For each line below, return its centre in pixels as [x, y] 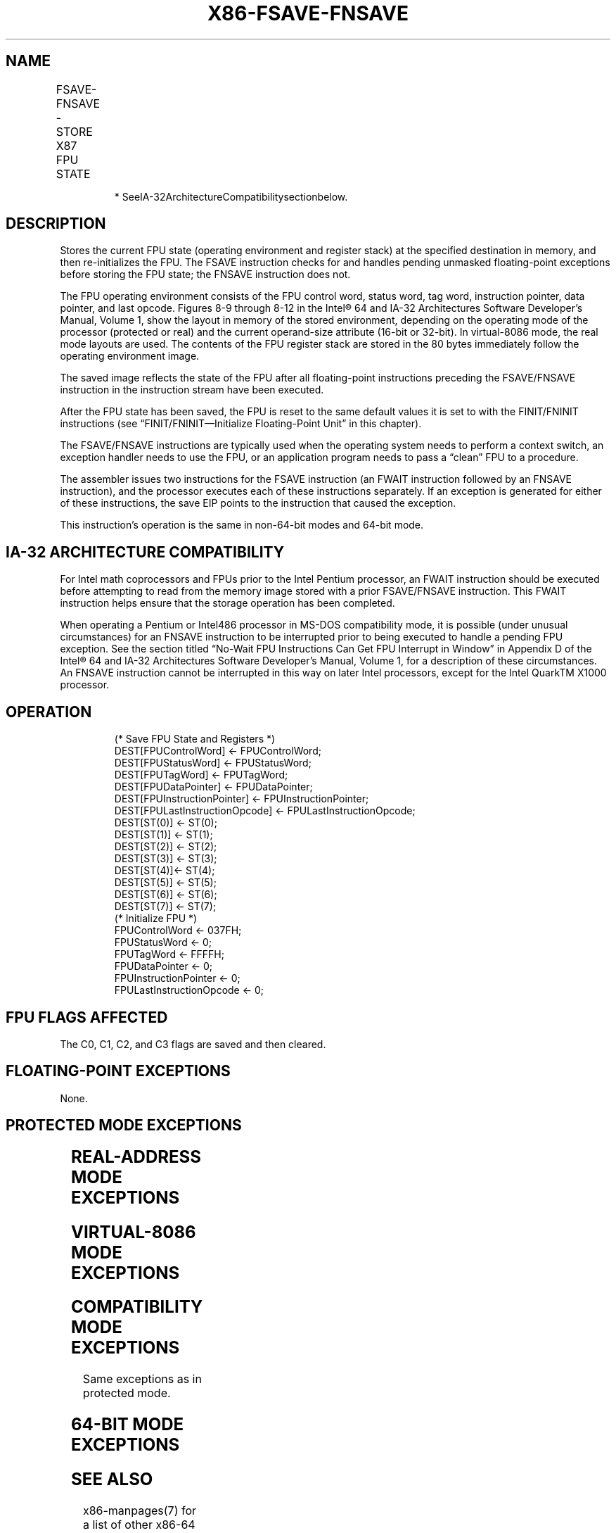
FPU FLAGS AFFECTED [87, 1017]
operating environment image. [130, 356]
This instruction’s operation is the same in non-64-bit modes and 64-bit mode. [242, 525]
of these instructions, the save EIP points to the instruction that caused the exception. [258, 503]
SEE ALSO [112, 1480]
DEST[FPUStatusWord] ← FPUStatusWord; [213, 763]
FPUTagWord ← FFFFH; [169, 954]
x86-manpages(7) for [140, 1511]
